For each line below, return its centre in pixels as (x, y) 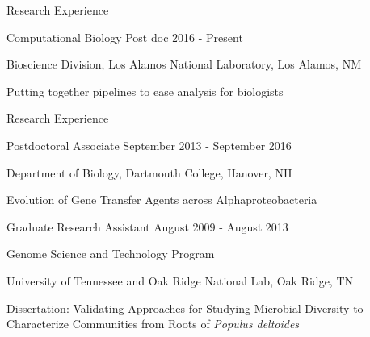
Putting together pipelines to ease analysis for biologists (145, 91)
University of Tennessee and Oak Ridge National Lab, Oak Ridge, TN (180, 280)
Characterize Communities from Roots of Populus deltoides (153, 324)
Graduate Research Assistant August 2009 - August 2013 (147, 226)
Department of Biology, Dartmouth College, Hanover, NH (149, 172)
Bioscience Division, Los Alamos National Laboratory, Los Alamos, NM (184, 64)
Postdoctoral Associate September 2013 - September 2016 (149, 145)
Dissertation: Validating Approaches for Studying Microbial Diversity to (185, 308)
